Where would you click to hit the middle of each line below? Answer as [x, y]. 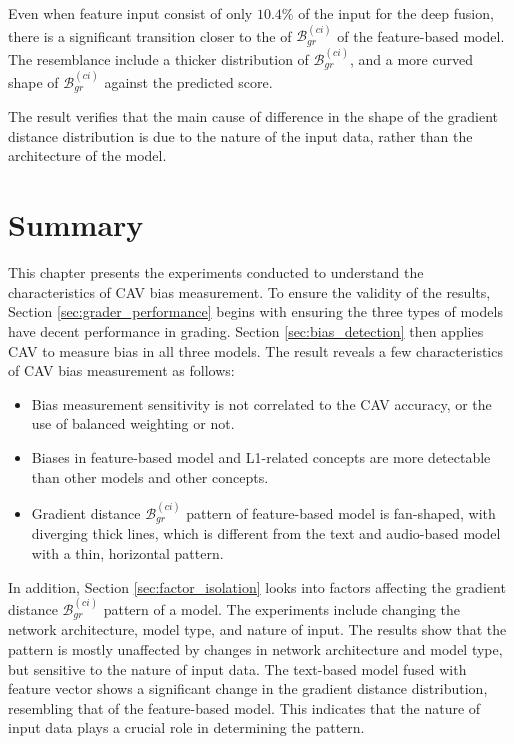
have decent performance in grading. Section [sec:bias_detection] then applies [246, 330]
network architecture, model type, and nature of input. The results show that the [257, 629]
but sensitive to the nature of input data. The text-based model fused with [237, 668]
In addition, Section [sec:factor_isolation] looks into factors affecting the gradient [257, 586]
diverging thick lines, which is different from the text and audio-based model [266, 533]
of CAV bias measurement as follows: [121, 370]
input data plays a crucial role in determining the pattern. [186, 727]
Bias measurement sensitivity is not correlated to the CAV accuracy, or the [261, 403]
